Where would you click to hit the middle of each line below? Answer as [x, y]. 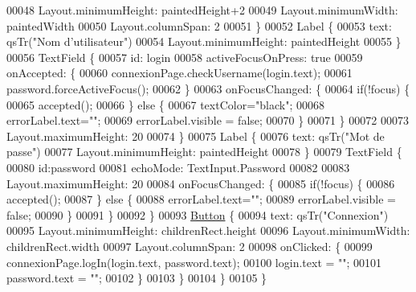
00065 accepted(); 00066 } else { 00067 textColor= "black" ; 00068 [165, 104]
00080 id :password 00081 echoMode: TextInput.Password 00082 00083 [178, 167]
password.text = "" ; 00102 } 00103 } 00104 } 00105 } [137, 278]
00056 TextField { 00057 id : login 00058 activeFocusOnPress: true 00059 [185, 57]
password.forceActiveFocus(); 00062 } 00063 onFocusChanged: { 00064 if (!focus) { [208, 88]
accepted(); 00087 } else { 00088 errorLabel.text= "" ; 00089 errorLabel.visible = [201, 199]
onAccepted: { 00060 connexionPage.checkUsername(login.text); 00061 [179, 73]
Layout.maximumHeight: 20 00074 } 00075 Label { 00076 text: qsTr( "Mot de [196, 136]
